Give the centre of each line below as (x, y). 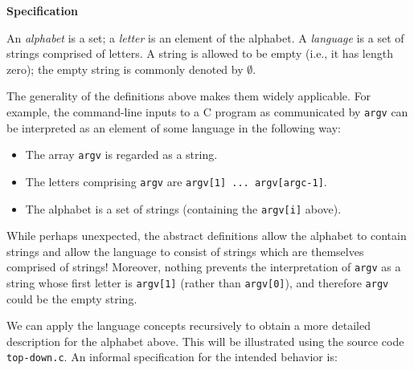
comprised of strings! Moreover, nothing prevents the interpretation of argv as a (204, 267)
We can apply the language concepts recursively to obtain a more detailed (189, 325)
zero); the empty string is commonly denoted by (125, 69)
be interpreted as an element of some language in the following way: (174, 127)
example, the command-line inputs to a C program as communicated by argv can (207, 111)
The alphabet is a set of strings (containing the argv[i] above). (183, 208)
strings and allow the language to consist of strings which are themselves (185, 251)
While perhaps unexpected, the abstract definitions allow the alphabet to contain (207, 236)
